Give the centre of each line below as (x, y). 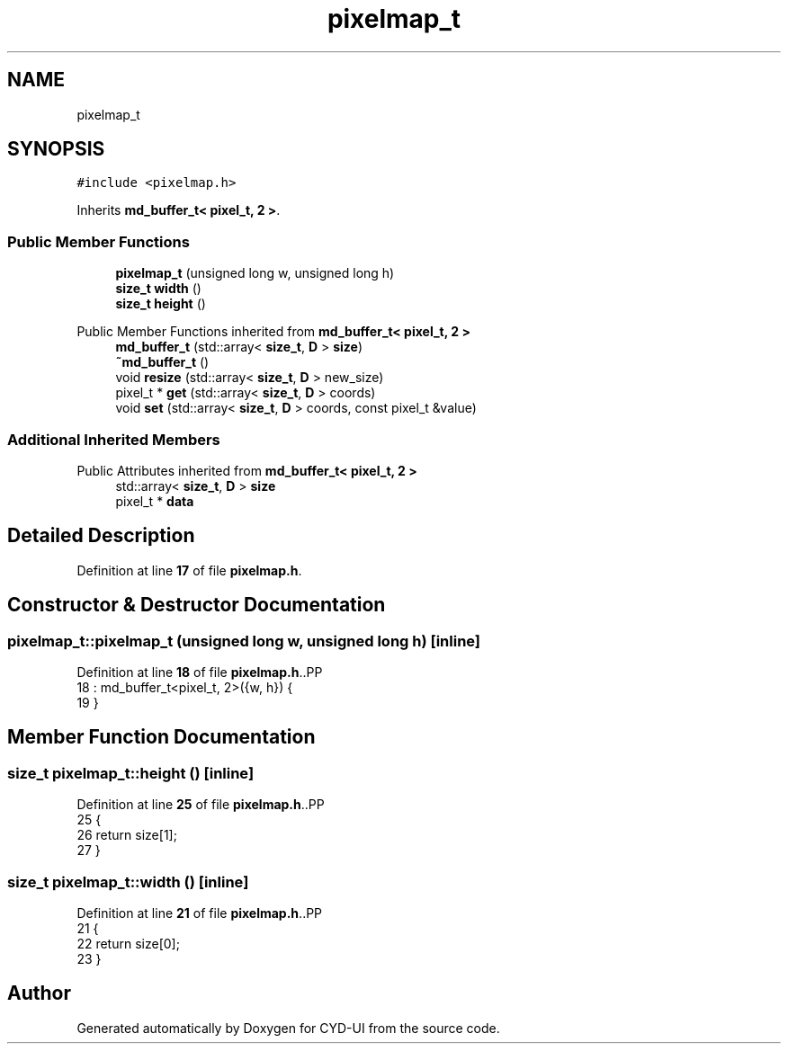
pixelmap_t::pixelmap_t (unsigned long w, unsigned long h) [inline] (244, 641)
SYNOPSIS (56, 149)
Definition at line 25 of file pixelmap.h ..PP (201, 805)
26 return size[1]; (127, 835)
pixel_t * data (155, 501)
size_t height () (161, 304)
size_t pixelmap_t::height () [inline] (131, 773)
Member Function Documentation (161, 737)
